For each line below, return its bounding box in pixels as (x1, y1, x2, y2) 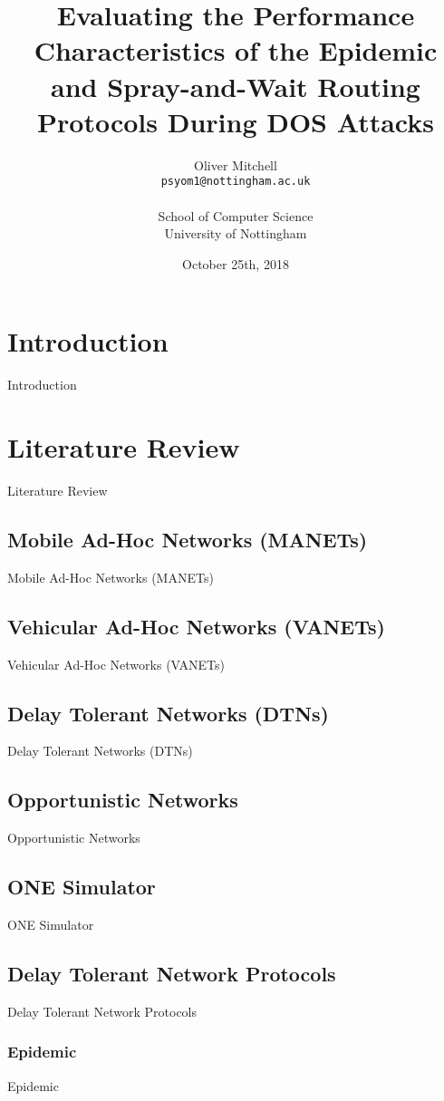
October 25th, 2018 (182, 254, 289, 273)
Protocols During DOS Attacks (37, 102, 434, 140)
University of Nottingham (164, 224, 307, 243)
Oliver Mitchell (194, 155, 277, 174)
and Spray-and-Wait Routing (51, 67, 420, 104)
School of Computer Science (158, 206, 314, 225)
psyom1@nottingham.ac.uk (160, 175, 311, 188)
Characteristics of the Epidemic (34, 32, 438, 69)
